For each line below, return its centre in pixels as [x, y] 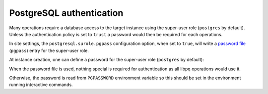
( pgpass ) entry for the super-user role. [49, 50]
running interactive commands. [41, 85]
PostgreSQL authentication [66, 13]
